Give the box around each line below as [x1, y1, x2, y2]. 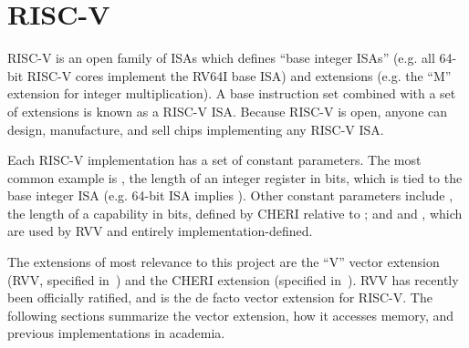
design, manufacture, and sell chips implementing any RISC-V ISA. [7, 119, 384, 138]
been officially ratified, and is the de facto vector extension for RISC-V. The [7, 288, 433, 307]
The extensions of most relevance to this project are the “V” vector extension [7, 252, 440, 271]
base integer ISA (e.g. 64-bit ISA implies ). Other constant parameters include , [7, 186, 453, 205]
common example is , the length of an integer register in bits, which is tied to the [7, 168, 463, 187]
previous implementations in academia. [7, 323, 225, 343]
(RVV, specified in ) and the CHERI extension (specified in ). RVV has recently [7, 270, 459, 289]
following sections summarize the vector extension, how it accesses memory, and [7, 305, 454, 324]
